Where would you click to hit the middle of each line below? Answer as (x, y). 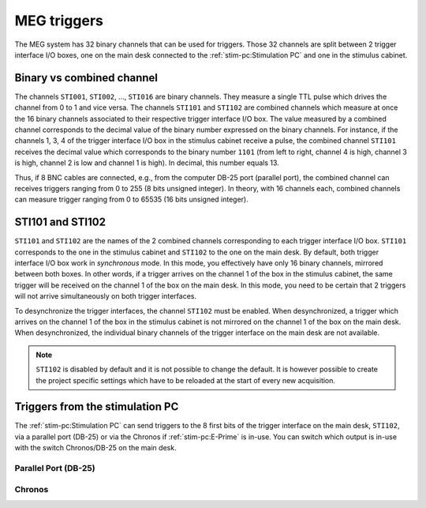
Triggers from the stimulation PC (97, 407)
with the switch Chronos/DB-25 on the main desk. (95, 448)
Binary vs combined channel (86, 78)
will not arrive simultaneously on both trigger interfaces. (106, 296)
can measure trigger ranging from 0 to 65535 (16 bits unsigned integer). (131, 199)
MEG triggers (59, 21)
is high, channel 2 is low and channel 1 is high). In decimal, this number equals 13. (147, 163)
